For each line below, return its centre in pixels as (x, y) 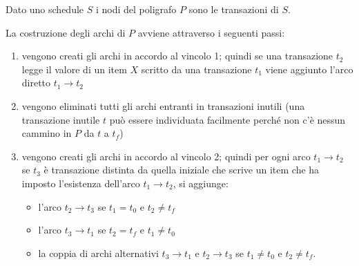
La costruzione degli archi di (66, 32)
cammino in (47, 133)
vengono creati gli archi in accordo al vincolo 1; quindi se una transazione (177, 56)
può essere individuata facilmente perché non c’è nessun (227, 119)
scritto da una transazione (196, 69)
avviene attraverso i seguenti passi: (211, 32)
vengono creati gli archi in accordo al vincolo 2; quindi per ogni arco (166, 156)
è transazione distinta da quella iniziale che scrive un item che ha (182, 170)
